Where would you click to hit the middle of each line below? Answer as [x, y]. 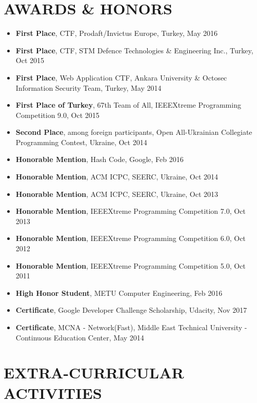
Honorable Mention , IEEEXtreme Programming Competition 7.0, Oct [131, 211]
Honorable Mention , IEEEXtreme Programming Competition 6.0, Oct [131, 238]
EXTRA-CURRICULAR [94, 372]
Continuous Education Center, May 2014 [80, 337]
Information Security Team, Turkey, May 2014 [88, 87]
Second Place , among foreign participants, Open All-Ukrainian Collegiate [134, 132]
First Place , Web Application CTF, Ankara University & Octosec [121, 77]
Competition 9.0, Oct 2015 [57, 115]
